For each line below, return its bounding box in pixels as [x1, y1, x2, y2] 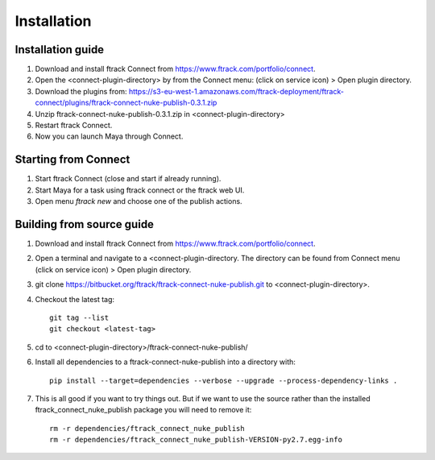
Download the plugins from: [35, 86, 127, 96]
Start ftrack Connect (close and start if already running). [35, 174, 222, 184]
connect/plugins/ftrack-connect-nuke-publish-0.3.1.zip [35, 97, 217, 108]
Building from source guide [14, 218, 155, 231]
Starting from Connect [14, 153, 130, 167]
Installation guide [14, 43, 105, 56]
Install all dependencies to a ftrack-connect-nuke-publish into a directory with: [35, 357, 296, 367]
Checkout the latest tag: [35, 294, 115, 304]
